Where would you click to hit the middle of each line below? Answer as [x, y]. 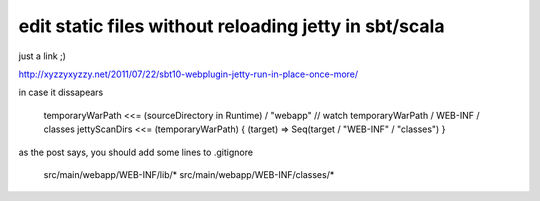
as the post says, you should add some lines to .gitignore [136, 152]
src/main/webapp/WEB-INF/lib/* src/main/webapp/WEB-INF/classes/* [189, 174]
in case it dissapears [61, 92]
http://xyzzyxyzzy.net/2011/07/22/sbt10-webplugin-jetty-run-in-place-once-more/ [188, 74]
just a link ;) [42, 56]
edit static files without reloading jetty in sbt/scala [231, 26]
